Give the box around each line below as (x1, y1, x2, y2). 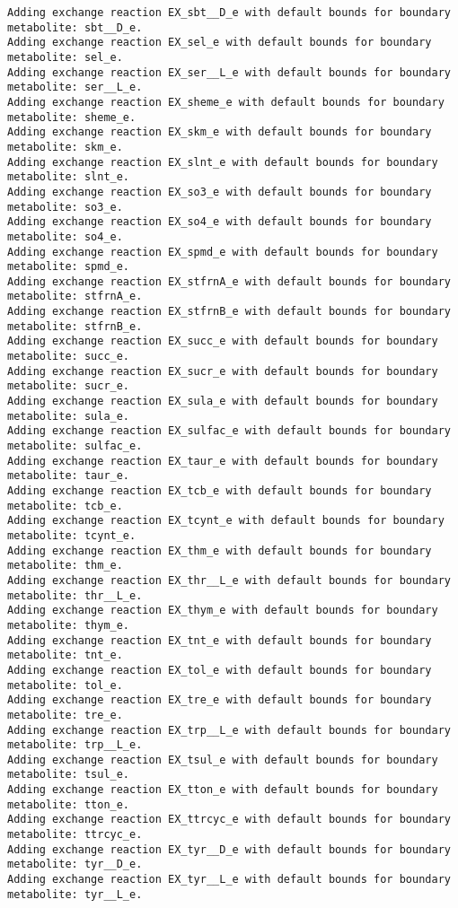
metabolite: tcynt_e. (7, 528, 137, 542)
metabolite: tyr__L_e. (7, 887, 143, 901)
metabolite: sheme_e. (7, 110, 137, 124)
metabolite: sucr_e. (7, 380, 130, 393)
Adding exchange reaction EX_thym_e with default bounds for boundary (7, 604, 438, 617)
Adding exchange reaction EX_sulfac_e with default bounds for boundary (7, 424, 451, 438)
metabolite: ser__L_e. (7, 81, 143, 94)
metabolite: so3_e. (7, 200, 123, 214)
